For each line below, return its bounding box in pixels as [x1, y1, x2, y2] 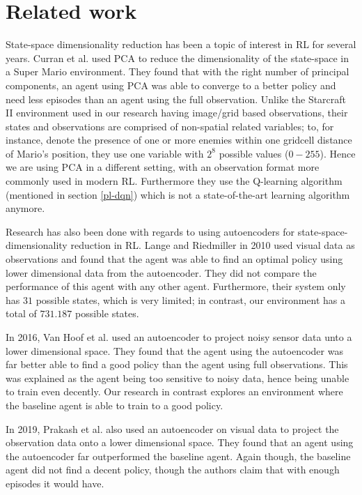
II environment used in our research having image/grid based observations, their [6, 105, 348, 120]
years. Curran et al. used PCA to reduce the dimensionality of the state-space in [6, 50, 349, 65]
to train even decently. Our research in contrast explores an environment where [6, 384, 343, 399]
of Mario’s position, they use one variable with [6, 146, 204, 160]
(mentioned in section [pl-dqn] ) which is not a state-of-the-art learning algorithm [6, 187, 350, 201]
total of [6, 306, 37, 321]
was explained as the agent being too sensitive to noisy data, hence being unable [6, 370, 349, 385]
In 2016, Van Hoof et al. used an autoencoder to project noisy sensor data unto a [6, 330, 352, 344]
